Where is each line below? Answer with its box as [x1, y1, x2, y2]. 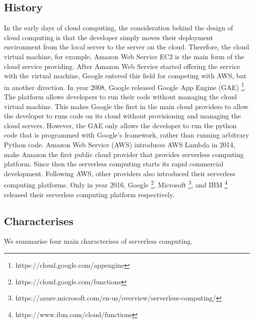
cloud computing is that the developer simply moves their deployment [4, 32, 213, 42]
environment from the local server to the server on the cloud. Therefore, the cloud [4, 42, 250, 52]
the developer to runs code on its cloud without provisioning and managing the [4, 111, 241, 121]
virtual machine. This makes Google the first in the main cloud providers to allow [4, 101, 249, 111]
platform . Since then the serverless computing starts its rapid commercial [4, 159, 224, 169]
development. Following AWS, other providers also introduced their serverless [4, 168, 235, 178]
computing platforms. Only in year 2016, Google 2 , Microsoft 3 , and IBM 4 [4, 178, 228, 190]
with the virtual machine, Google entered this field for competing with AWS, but [4, 70, 247, 81]
